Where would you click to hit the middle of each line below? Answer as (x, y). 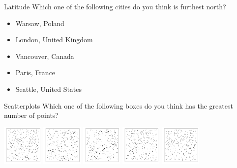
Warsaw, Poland (40, 23)
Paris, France (35, 72)
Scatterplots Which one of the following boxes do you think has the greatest (118, 105)
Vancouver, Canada (45, 56)
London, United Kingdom (54, 40)
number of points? (31, 115)
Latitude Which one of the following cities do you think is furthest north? (115, 6)
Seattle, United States (49, 89)
